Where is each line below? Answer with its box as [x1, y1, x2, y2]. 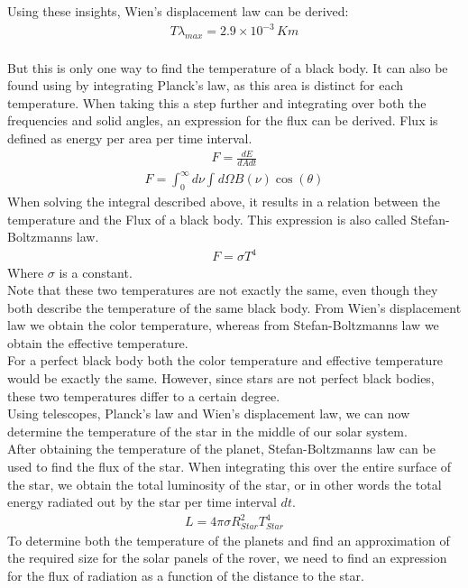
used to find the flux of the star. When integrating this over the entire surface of [7, 457, 452, 476]
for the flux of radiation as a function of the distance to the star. [7, 565, 364, 584]
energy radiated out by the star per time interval [7, 492, 277, 511]
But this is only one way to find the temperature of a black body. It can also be [7, 58, 448, 77]
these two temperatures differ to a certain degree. [7, 386, 280, 405]
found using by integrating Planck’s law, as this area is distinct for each [7, 76, 404, 95]
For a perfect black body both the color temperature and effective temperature [7, 351, 444, 370]
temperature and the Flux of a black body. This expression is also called [7, 209, 407, 228]
